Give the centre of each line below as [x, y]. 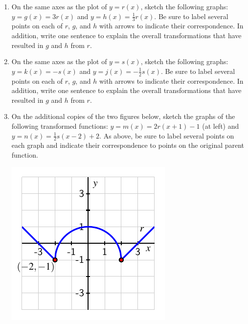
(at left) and [221, 126]
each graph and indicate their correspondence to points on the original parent [128, 145]
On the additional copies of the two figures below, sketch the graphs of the [123, 116]
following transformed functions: [60, 126]
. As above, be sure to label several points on [167, 135]
